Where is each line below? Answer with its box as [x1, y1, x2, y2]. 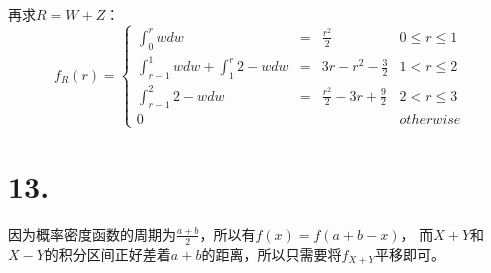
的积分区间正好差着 [44, 243, 171, 264]
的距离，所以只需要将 [201, 243, 342, 264]
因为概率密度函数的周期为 [8, 223, 176, 244]
